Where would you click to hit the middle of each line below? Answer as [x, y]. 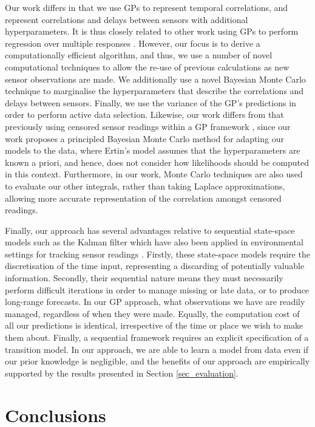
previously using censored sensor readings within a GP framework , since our [148, 126]
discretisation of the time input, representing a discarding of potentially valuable [155, 266]
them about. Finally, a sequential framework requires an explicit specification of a [157, 337]
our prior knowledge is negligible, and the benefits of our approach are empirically [157, 361]
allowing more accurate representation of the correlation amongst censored [143, 198]
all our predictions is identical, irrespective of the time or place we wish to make [154, 325]
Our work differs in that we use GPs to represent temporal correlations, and [147, 7]
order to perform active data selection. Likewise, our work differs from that [144, 114]
